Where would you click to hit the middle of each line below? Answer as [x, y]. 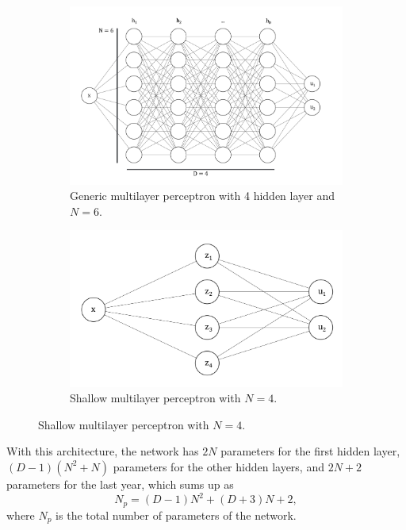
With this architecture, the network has [103, 451]
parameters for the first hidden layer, [310, 451]
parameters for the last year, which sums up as [120, 484]
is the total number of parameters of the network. [176, 515]
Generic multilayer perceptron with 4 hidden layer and [202, 196]
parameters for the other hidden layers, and [218, 466]
